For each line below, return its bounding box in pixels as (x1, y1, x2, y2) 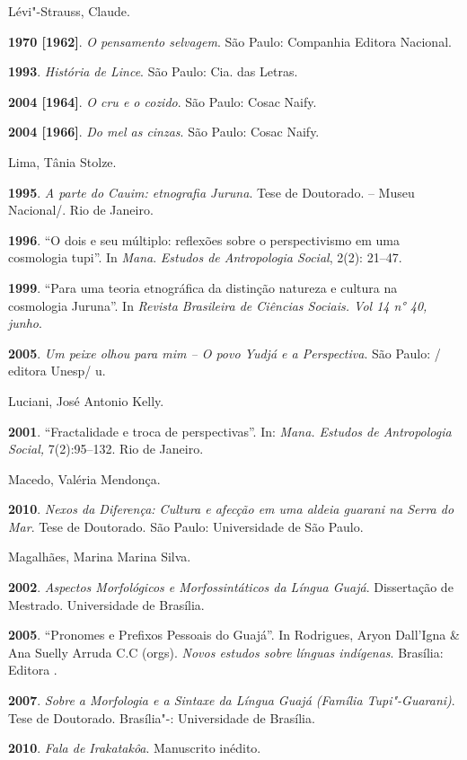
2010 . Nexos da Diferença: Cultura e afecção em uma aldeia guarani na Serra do (8, 499, 454, 518)
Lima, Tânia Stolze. (8, 152, 117, 171)
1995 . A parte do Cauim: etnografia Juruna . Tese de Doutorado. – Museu (8, 182, 415, 201)
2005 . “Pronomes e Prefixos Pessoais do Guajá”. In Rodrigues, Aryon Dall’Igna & (8, 625, 460, 644)
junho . (8, 314, 42, 332)
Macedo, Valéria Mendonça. (8, 469, 161, 488)
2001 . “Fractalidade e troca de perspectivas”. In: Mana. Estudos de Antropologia (8, 421, 452, 440)
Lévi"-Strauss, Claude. (8, 2, 130, 20)
